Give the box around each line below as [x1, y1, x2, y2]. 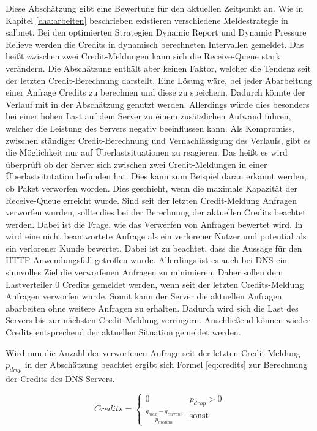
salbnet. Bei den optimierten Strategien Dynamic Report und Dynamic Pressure [6, 26, 307, 39]
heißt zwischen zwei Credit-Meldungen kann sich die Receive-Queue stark [6, 50, 281, 62]
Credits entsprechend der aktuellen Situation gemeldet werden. [6, 326, 241, 339]
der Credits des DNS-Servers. [6, 372, 115, 385]
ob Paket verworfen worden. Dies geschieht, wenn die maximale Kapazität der [6, 181, 298, 194]
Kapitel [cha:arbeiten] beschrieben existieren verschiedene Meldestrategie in [6, 13, 288, 26]
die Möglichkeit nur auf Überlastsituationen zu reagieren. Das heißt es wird [6, 146, 288, 159]
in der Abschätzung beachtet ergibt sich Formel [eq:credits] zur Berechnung [24, 358, 308, 371]
